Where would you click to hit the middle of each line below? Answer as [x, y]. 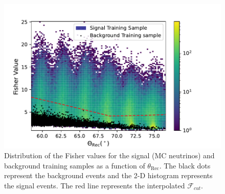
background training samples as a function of [75, 165]
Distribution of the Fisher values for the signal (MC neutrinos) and [109, 155]
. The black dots [185, 165]
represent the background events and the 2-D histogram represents [108, 175]
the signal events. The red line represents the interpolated [95, 186]
